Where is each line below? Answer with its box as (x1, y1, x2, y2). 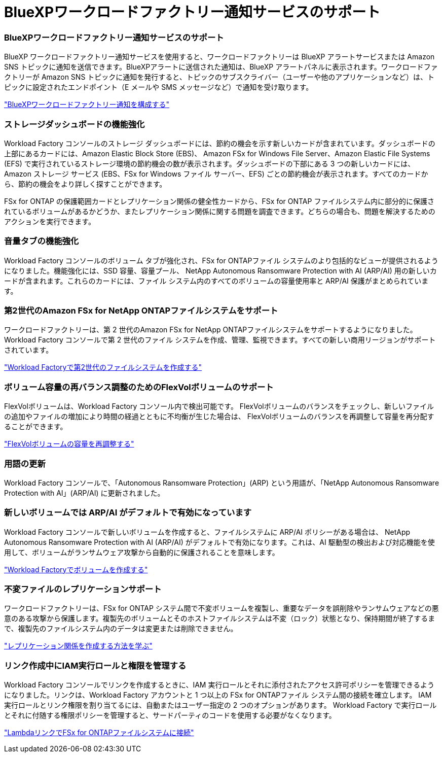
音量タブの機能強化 (4, 236, 79, 247)
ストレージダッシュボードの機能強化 (4, 119, 145, 129)
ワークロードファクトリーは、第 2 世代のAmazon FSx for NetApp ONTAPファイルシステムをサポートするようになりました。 (4, 325, 417, 334)
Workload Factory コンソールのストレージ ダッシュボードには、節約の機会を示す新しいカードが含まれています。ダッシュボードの (4, 139, 435, 148)
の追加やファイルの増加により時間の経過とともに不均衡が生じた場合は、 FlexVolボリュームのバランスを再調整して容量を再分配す (4, 412, 434, 421)
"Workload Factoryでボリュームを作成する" (4, 565, 148, 574)
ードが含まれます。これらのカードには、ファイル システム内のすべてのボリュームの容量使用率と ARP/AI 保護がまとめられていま (4, 276, 429, 285)
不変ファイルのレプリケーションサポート (4, 584, 162, 594)
